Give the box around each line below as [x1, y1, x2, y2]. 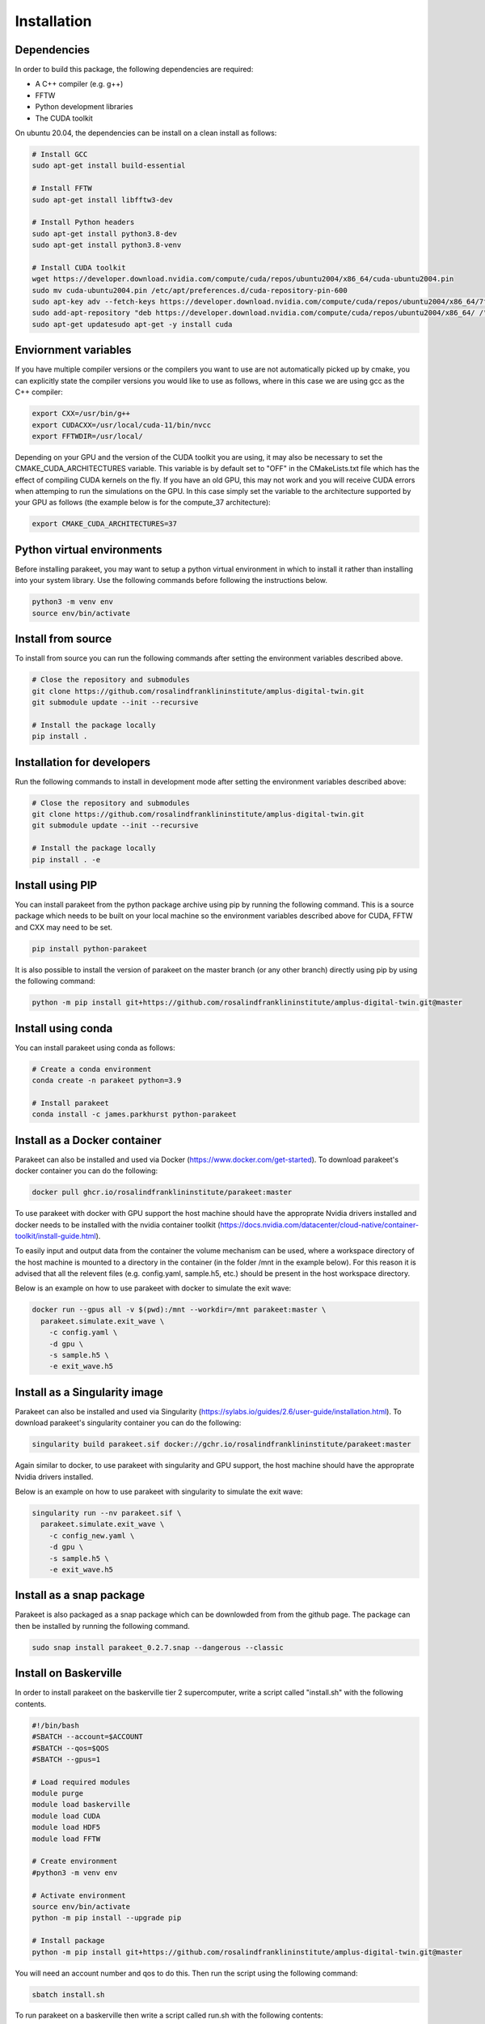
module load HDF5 [32, 1822, 101, 1832]
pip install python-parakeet [32, 944, 148, 953]
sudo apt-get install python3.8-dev [32, 229, 178, 238]
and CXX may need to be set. [15, 922, 113, 932]
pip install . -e [32, 855, 101, 864]
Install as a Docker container [15, 1133, 162, 1147]
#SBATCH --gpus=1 [32, 1754, 101, 1764]
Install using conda [15, 1021, 113, 1035]
